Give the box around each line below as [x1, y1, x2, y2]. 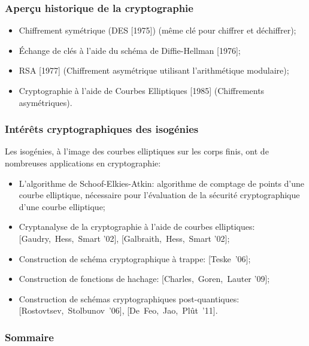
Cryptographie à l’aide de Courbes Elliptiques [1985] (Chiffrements [19, 84, 265, 96]
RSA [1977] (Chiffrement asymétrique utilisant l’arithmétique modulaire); [19, 64, 289, 77]
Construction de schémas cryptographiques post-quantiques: [19, 292, 240, 305]
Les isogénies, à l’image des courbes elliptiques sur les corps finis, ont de [5, 145, 269, 157]
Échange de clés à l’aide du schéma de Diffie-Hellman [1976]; [19, 44, 241, 56]
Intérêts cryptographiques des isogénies [5, 122, 199, 136]
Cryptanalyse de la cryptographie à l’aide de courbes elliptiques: [19, 220, 255, 233]
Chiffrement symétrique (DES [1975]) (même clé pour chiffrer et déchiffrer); [19, 24, 296, 37]
